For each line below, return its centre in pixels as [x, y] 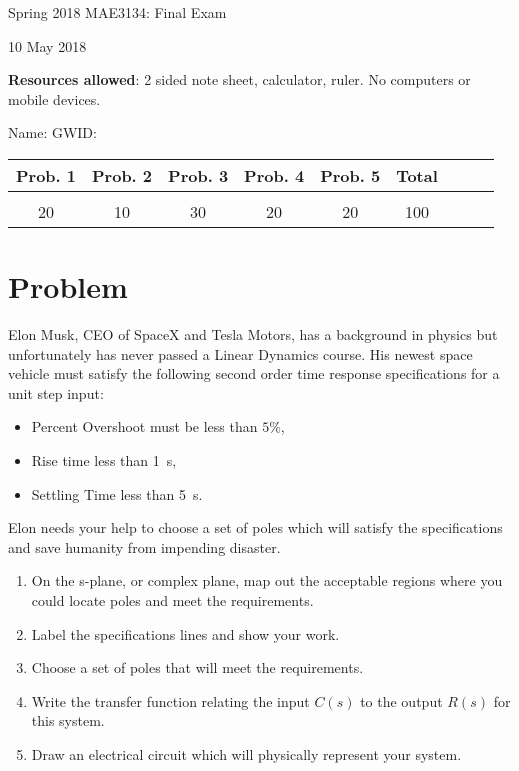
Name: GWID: [52, 132]
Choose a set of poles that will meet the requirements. [197, 667]
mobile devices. [54, 98]
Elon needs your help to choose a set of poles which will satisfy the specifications [255, 527]
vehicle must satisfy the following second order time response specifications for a [254, 373]
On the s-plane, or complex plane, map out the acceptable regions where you [267, 580]
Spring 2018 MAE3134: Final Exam [117, 12]
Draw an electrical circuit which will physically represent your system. [246, 754]
